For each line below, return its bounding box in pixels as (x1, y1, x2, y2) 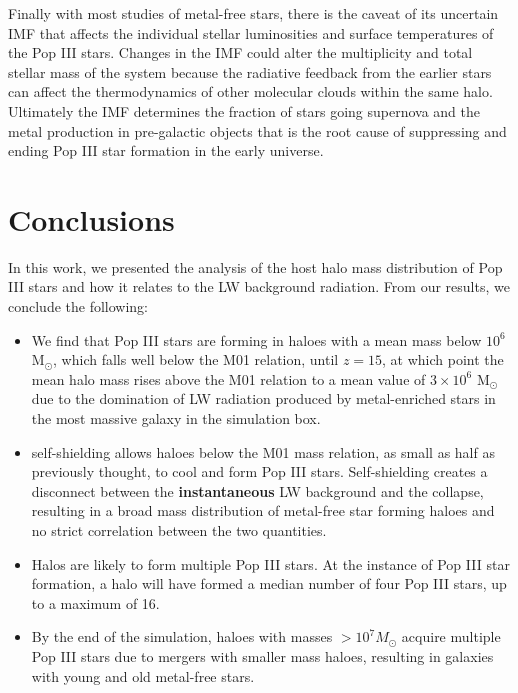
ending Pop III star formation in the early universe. (8, 140, 324, 161)
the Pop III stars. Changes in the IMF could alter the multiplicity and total (8, 42, 473, 63)
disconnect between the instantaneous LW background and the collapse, (31, 480, 484, 501)
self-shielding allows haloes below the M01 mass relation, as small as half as (31, 441, 495, 462)
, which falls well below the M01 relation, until (53, 349, 339, 370)
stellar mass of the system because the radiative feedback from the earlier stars (8, 61, 492, 82)
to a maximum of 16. (31, 592, 160, 613)
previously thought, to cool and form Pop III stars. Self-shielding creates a (31, 461, 488, 482)
